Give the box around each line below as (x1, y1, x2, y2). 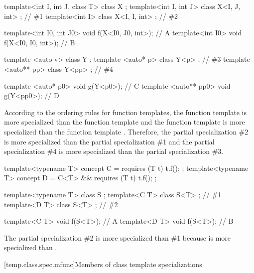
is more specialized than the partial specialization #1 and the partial (4, 136, 215, 146)
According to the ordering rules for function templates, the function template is (4, 107, 247, 117)
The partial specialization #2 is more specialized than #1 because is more (4, 232, 231, 243)
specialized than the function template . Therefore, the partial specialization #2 (4, 126, 249, 136)
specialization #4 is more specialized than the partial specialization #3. (4, 146, 224, 156)
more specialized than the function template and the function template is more (4, 117, 245, 127)
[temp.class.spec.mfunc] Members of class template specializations (4, 259, 202, 269)
